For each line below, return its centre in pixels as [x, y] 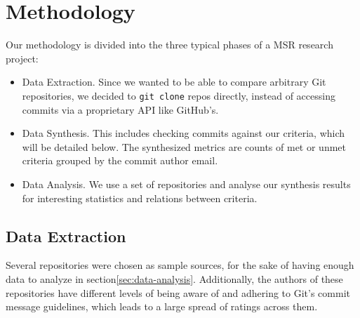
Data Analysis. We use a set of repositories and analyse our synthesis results [186, 184]
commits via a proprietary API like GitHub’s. [120, 109]
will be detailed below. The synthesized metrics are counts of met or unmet [184, 146]
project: [22, 58]
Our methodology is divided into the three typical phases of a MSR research [169, 45]
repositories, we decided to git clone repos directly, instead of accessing [179, 95]
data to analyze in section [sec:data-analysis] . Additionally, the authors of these [174, 278]
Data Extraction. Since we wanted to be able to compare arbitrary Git [174, 82]
